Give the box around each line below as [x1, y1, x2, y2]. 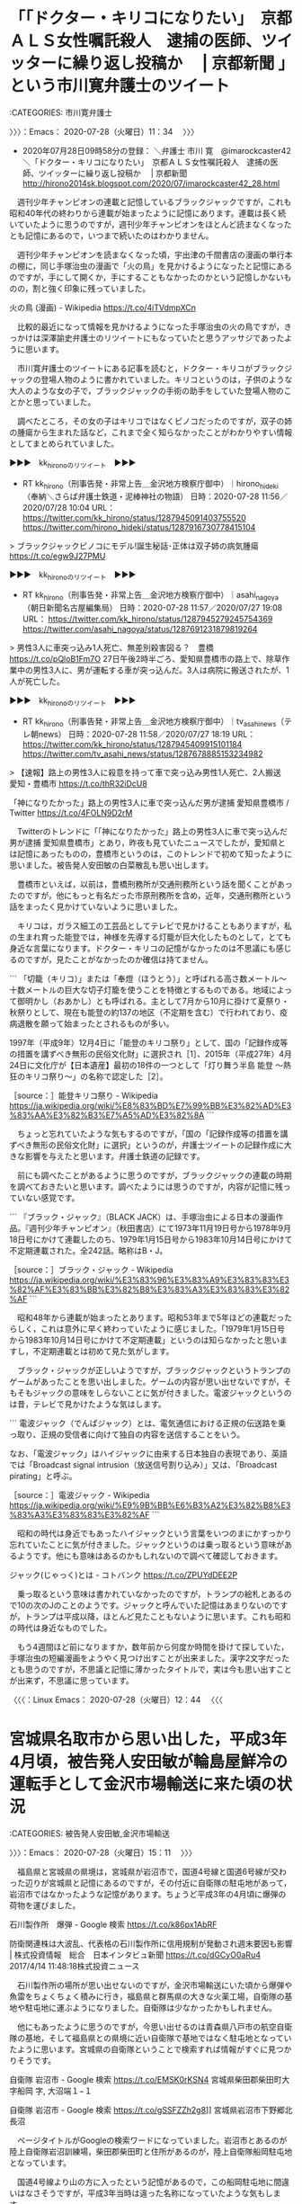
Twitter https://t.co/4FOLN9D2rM [9, 807, 133, 818]
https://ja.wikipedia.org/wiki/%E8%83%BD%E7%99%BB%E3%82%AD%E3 [9, 1100, 292, 1111]
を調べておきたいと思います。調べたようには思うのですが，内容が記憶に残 [9, 1181, 283, 1191]
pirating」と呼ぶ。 [9, 1470, 77, 1481]
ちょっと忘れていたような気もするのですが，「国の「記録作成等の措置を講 [16, 1128, 289, 1138]
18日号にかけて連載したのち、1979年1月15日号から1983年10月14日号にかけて [9, 1234, 293, 1245]
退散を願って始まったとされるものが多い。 [16, 1018, 174, 1029]
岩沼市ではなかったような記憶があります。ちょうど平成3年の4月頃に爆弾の [9, 1888, 287, 1899]
